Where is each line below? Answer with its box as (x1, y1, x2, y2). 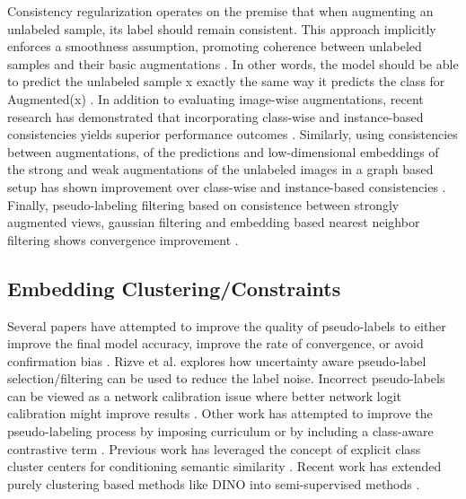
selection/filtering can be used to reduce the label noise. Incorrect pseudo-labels (7, 369, 445, 388)
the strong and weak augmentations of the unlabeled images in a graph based (7, 160, 434, 179)
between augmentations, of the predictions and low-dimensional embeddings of (7, 142, 439, 161)
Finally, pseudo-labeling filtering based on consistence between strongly (7, 195, 400, 214)
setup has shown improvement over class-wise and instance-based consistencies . (7, 177, 446, 196)
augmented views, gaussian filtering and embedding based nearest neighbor (7, 213, 420, 232)
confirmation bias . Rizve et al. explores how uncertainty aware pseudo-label (7, 351, 426, 370)
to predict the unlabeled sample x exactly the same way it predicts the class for (7, 72, 445, 91)
